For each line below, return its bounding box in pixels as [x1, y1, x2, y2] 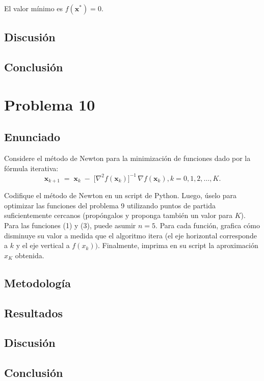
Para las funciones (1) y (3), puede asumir [4, 220, 136, 231]
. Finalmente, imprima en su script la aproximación [98, 240, 258, 251]
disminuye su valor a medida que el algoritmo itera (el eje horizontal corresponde [4, 230, 257, 240]
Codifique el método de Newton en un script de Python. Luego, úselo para [4, 190, 237, 201]
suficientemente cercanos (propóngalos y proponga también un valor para [4, 210, 233, 221]
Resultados [4, 305, 63, 320]
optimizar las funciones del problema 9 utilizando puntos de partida [4, 200, 216, 210]
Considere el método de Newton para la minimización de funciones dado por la [4, 153, 251, 164]
